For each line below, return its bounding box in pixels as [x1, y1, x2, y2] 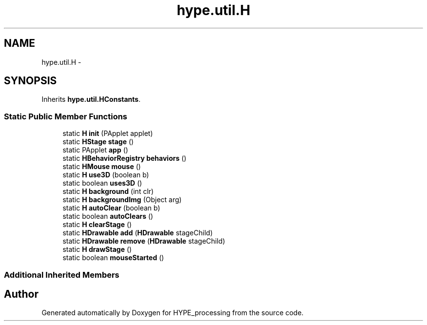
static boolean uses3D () [62, 179, 142, 188]
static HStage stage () [62, 137, 134, 146]
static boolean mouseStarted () [62, 253, 164, 262]
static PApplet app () [62, 146, 128, 154]
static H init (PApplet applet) [62, 129, 153, 138]
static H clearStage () [62, 220, 132, 229]
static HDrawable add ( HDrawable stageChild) [62, 229, 213, 237]
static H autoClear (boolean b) [62, 204, 160, 212]
